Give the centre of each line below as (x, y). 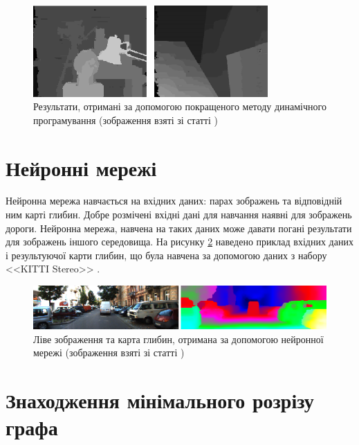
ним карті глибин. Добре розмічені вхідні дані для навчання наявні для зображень (179, 215)
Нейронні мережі (81, 167)
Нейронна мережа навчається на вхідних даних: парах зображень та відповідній (174, 201)
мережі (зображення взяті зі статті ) (109, 352)
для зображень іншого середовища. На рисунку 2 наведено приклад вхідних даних (179, 242)
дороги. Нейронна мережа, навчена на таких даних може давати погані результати (179, 228)
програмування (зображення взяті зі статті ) (126, 120)
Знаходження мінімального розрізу (160, 400)
